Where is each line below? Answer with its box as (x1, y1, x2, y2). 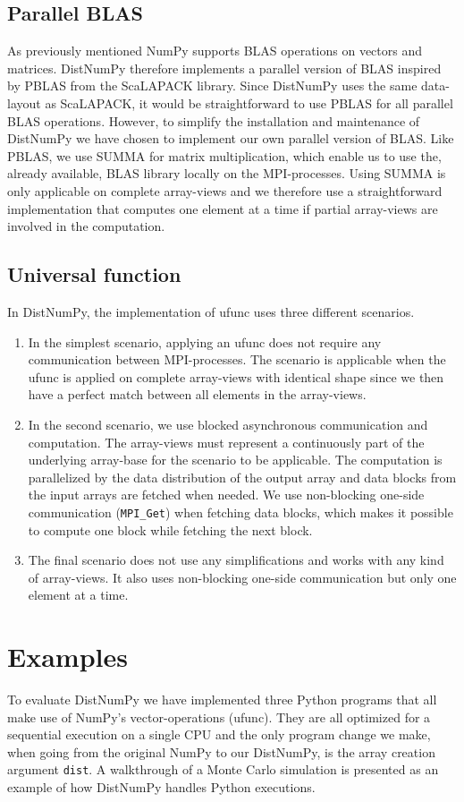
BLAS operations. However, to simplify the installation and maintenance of (7, 111, 420, 130)
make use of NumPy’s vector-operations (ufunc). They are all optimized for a (7, 707, 431, 726)
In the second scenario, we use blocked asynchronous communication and (28, 414, 428, 433)
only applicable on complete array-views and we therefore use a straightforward (7, 181, 443, 200)
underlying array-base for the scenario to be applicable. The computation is (28, 450, 443, 469)
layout (7, 93, 41, 112)
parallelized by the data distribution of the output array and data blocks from (28, 467, 457, 486)
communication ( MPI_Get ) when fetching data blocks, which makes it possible (28, 502, 453, 521)
